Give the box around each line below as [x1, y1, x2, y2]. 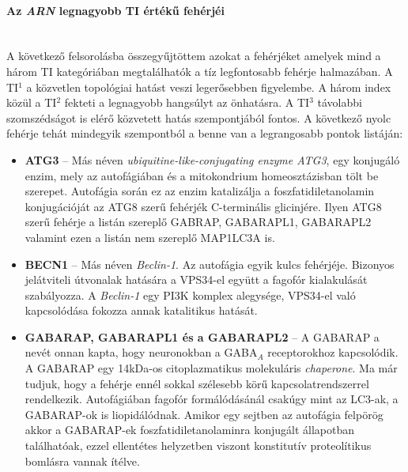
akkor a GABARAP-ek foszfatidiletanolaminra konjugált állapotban [25, 421, 355, 438]
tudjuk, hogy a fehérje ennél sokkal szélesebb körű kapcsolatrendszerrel [25, 375, 369, 391]
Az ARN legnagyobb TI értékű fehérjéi [6, 2, 225, 18]
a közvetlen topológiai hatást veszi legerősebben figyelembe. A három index [26, 78, 391, 95]
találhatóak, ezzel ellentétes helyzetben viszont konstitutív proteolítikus [25, 437, 372, 454]
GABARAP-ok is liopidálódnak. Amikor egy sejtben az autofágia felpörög [25, 406, 383, 422]
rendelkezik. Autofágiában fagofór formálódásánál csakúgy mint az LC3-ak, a [25, 391, 399, 407]
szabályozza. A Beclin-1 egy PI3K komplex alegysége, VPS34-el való [25, 286, 356, 303]
